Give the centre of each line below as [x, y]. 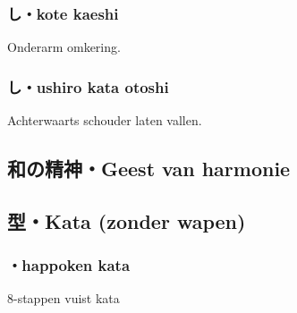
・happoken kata [69, 265]
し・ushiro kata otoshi [88, 86]
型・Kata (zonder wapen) [127, 220]
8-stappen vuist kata [64, 298]
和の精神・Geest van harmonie [149, 169]
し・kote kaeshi [63, 13]
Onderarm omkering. [64, 47]
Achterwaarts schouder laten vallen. [105, 120]
